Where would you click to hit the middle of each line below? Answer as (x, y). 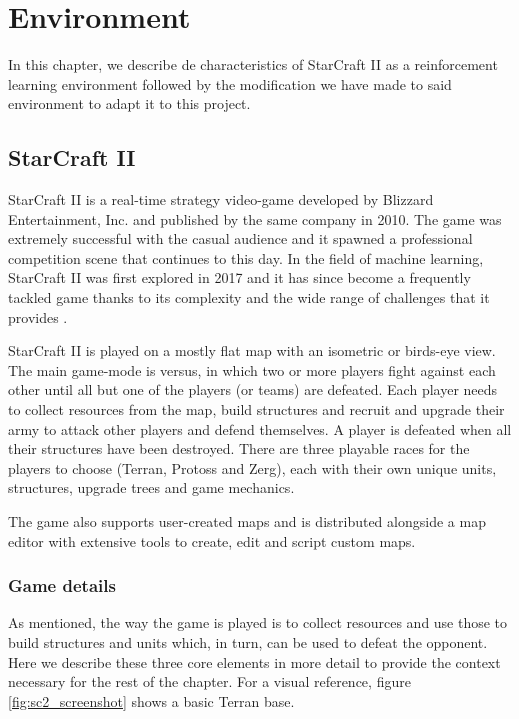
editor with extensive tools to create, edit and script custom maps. (212, 540)
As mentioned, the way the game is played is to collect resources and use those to (258, 622)
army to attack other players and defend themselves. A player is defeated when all (260, 428)
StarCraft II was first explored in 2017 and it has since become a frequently (239, 277)
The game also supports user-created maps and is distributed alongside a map (247, 521)
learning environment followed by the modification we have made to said (230, 83)
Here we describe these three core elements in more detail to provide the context (254, 661)
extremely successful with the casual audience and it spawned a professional (240, 238)
